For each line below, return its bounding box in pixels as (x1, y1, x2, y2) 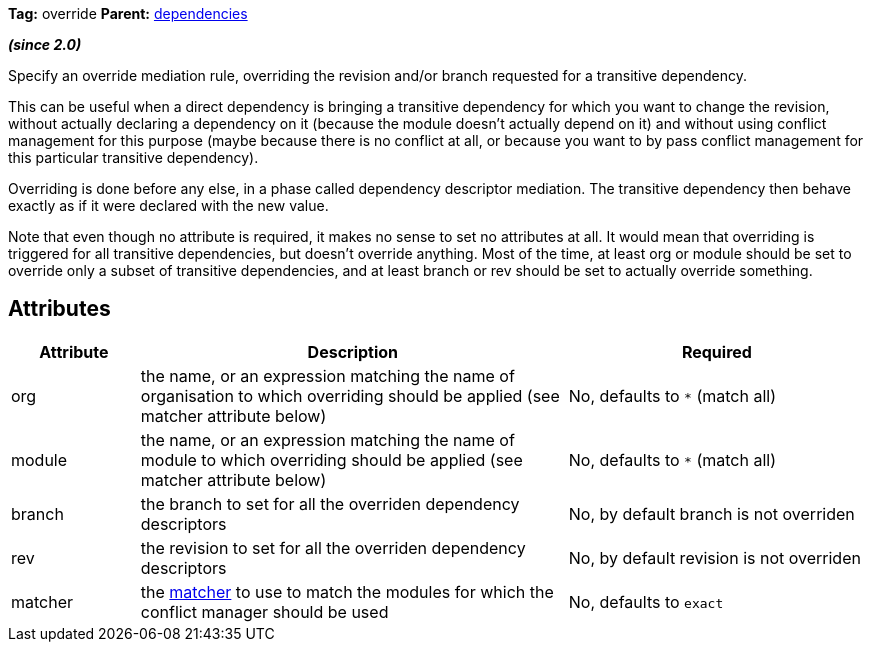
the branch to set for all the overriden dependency (140, 493, 520, 514)
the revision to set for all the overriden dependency (140, 537, 526, 558)
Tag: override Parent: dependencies (8, 5, 248, 22)
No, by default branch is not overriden (568, 503, 855, 524)
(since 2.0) (8, 36, 82, 53)
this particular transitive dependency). (8, 149, 259, 166)
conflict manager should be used (140, 601, 389, 622)
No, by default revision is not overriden (568, 547, 861, 568)
